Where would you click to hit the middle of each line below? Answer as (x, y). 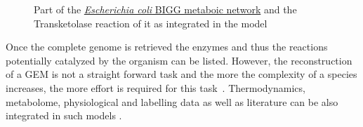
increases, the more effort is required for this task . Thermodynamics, (156, 87)
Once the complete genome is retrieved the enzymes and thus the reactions (167, 47)
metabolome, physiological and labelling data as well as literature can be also (172, 101)
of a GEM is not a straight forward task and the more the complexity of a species (181, 74)
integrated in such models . (64, 115)
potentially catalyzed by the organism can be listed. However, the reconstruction (179, 60)
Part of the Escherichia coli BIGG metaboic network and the (165, 9)
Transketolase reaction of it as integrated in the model (151, 23)
